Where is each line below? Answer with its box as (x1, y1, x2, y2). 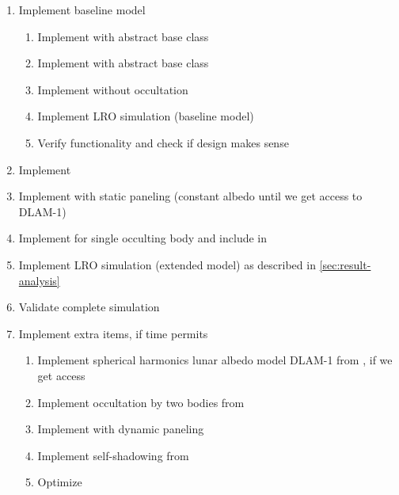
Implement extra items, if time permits (18, 325, 208, 341)
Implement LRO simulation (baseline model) (37, 108, 254, 124)
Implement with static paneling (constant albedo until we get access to (18, 188, 363, 204)
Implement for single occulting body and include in (18, 230, 268, 246)
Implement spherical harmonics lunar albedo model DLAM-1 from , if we (37, 352, 393, 368)
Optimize (37, 474, 82, 490)
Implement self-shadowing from (37, 447, 189, 463)
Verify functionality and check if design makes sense (37, 134, 289, 150)
